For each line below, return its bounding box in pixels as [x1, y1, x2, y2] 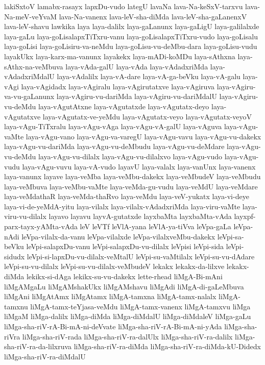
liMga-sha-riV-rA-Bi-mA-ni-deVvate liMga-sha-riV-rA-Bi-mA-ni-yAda [4, 321, 222, 331]
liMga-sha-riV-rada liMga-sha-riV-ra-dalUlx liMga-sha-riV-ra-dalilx [22, 331, 233, 342]
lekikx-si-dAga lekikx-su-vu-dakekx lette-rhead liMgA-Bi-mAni [26, 271, 223, 282]
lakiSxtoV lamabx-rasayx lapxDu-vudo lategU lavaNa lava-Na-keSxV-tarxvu [4, 1, 243, 11]
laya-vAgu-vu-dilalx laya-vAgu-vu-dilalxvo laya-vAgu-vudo [38, 151, 223, 161]
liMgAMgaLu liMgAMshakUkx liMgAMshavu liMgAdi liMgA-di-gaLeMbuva [4, 281, 244, 291]
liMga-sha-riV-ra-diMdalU [4, 351, 86, 361]
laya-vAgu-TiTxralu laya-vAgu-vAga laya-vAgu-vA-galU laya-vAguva [4, 121, 222, 132]
